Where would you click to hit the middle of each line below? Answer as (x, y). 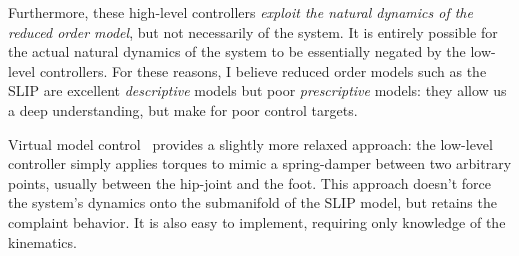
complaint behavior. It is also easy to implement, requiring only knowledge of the (257, 221)
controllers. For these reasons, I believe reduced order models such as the (263, 70)
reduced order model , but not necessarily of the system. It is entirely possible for (253, 31)
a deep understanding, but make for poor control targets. (183, 109)
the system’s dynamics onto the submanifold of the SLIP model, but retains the (252, 202)
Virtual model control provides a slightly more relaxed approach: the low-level (250, 143)
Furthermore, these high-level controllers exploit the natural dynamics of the (240, 12)
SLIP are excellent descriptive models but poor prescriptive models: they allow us (257, 90)
